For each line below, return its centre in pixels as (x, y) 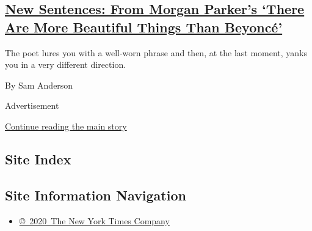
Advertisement (32, 105)
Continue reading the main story (66, 126)
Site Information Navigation (96, 195)
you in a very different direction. (66, 64)
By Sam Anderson (39, 85)
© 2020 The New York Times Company (94, 220)
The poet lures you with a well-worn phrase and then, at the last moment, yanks (156, 52)
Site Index (38, 159)
